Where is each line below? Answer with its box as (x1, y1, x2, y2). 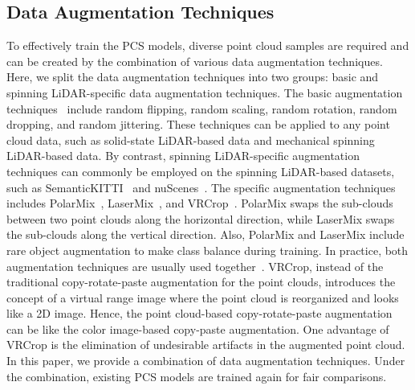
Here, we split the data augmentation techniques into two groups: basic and (6, 68, 379, 85)
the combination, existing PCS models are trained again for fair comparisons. (6, 367, 387, 384)
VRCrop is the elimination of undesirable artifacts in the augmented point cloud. (6, 336, 405, 353)
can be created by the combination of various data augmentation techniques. (6, 52, 383, 69)
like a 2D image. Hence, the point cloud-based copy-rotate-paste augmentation (6, 305, 393, 322)
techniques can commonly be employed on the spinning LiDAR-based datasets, (6, 162, 395, 179)
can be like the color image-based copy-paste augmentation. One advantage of (6, 320, 389, 337)
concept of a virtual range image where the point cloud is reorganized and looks (6, 289, 399, 306)
